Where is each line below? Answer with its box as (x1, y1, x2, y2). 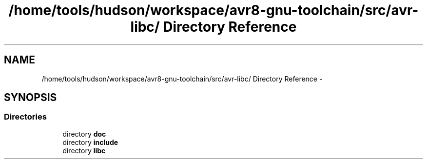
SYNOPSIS (4, 91, 57, 104)
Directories (4, 112, 47, 122)
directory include (62, 138, 118, 146)
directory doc (62, 129, 106, 138)
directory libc (62, 146, 106, 155)
